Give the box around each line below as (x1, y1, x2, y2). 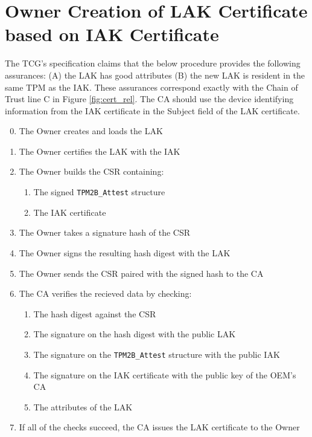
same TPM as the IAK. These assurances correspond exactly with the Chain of (5, 80, 298, 93)
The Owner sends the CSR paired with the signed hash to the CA (19, 267, 264, 279)
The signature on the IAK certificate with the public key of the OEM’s (33, 368, 296, 381)
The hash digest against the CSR (33, 307, 156, 320)
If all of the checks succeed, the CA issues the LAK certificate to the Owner (19, 421, 300, 433)
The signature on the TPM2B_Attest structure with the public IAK (33, 348, 280, 360)
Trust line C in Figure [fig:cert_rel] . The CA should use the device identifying (5, 92, 294, 105)
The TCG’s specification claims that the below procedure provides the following (5, 57, 301, 70)
